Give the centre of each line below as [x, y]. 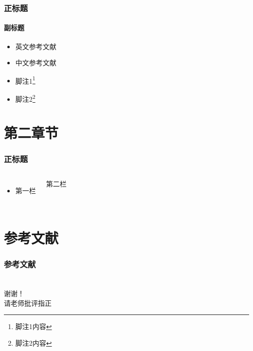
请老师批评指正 [28, 303]
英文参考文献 [36, 46]
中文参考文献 [36, 63]
